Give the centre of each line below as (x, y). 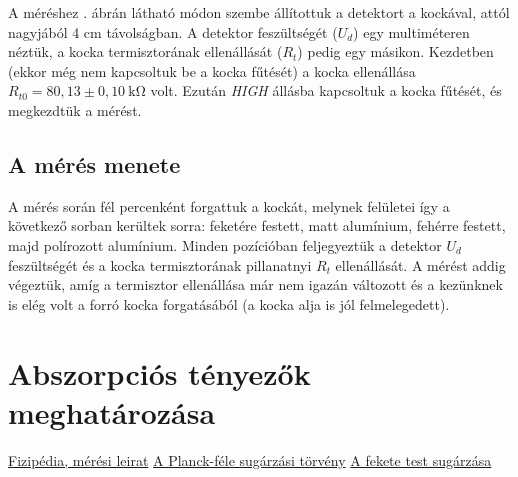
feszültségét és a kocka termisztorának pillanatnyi (160, 264)
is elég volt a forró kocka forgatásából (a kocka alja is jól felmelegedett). (229, 303)
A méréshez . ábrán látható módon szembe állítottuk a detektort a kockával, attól (259, 12)
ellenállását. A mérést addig (420, 264)
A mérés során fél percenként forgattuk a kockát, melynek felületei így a (229, 205)
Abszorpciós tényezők (159, 372)
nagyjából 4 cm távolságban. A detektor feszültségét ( (173, 31)
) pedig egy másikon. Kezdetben (395, 51)
